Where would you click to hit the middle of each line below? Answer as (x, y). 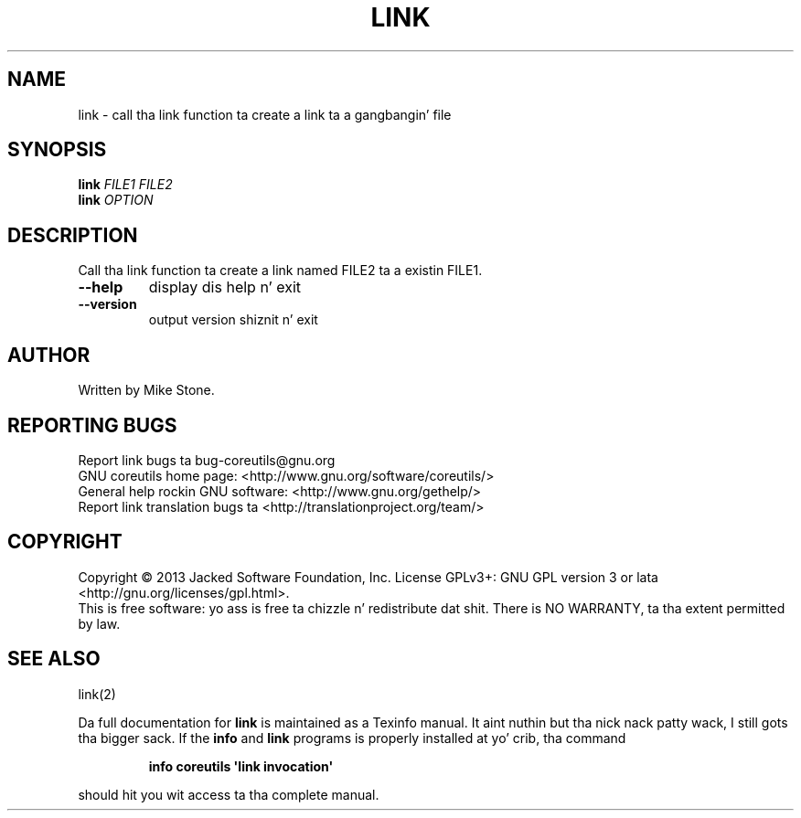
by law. (99, 623)
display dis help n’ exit (225, 287)
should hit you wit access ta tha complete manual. (229, 794)
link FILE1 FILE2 (125, 185)
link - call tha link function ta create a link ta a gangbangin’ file (265, 114)
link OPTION (116, 200)
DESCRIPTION (73, 235)
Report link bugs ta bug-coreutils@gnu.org (207, 460)
